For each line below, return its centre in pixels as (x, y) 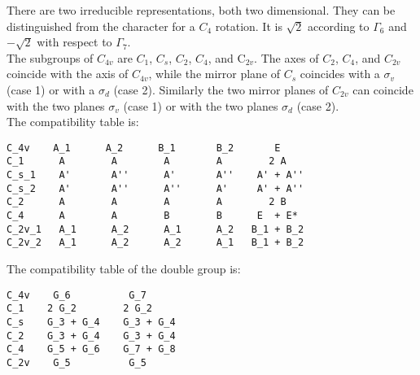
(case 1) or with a (51, 89)
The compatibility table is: (73, 122)
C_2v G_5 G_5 (77, 362)
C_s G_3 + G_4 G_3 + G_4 (91, 322)
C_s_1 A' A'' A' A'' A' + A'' (155, 175)
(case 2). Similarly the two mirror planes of (221, 89)
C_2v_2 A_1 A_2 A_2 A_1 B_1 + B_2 (155, 243)
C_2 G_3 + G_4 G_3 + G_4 (91, 336)
